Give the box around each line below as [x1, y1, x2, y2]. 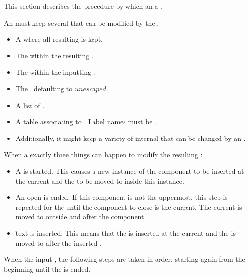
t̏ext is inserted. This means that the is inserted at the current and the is [15, 227, 236, 238]
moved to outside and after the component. [15, 211, 146, 222]
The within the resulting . [15, 50, 93, 60]
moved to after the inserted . [15, 237, 102, 248]
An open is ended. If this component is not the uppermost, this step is [15, 192, 228, 202]
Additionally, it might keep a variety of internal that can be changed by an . [15, 133, 246, 143]
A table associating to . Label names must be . [15, 116, 157, 127]
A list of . [15, 100, 45, 110]
